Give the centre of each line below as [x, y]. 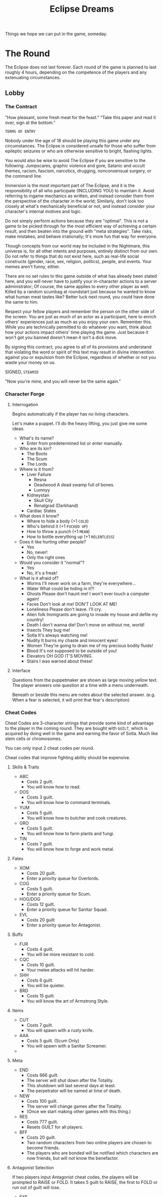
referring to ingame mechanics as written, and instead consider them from [80, 196]
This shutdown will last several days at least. [71, 1086]
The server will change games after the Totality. [74, 1106]
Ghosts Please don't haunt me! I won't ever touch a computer [88, 594]
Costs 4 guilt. [40, 949]
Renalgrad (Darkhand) [56, 506]
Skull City [44, 500]
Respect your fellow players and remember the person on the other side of [80, 311]
